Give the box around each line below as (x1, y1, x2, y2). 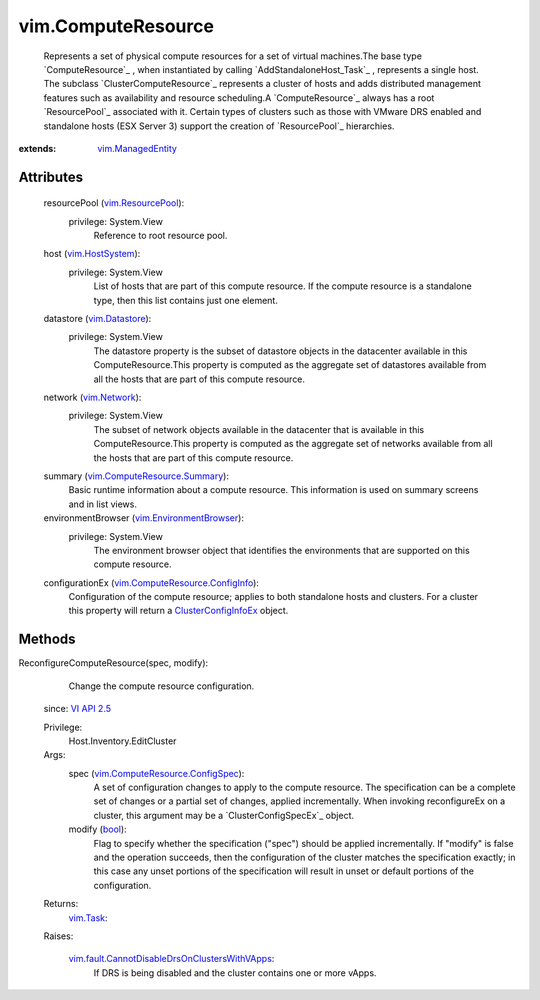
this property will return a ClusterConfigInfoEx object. (68, 605, 289, 617)
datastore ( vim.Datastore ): (43, 313, 152, 325)
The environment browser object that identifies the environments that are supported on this (93, 544, 470, 556)
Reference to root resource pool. (93, 230, 228, 242)
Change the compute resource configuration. (68, 680, 255, 692)
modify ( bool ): (68, 823, 127, 835)
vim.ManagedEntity (97, 142, 177, 154)
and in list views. (68, 498, 137, 510)
